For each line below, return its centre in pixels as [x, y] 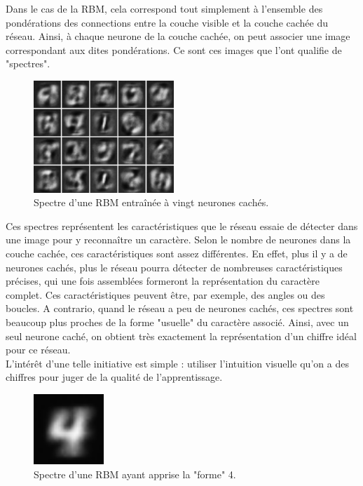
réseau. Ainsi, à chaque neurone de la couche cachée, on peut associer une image [178, 36]
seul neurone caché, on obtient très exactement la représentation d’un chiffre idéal [181, 336]
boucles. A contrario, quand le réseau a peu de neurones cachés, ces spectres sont [180, 308]
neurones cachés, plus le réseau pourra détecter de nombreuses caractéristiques [174, 267]
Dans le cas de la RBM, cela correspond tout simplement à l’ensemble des [164, 8]
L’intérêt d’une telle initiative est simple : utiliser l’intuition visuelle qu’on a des [177, 363]
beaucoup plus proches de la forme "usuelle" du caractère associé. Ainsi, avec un [177, 322]
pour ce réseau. [38, 350]
